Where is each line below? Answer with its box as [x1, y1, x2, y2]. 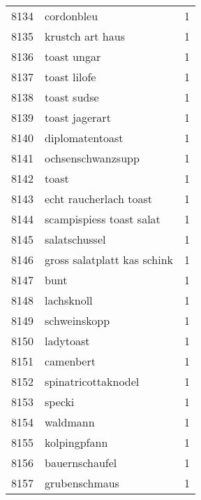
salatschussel [45, 231, 106, 247]
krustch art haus [45, 28, 125, 44]
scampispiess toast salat [45, 211, 161, 227]
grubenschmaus [45, 475, 119, 491]
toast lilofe [45, 69, 96, 85]
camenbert [45, 353, 96, 369]
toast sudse [45, 89, 99, 105]
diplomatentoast [45, 130, 124, 146]
